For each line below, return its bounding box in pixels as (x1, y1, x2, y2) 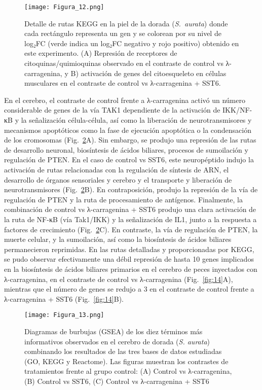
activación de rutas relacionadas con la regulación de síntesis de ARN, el (4, 164, 229, 174)
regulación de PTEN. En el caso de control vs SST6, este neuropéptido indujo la (4, 154, 254, 165)
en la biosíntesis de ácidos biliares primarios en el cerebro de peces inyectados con (4, 263, 257, 274)
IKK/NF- (222, 104, 252, 115)
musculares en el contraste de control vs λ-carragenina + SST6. (24, 78, 221, 88)
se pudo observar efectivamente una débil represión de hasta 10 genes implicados (4, 254, 254, 264)
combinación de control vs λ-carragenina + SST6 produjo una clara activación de (4, 204, 256, 215)
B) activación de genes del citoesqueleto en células (70, 67, 227, 78)
